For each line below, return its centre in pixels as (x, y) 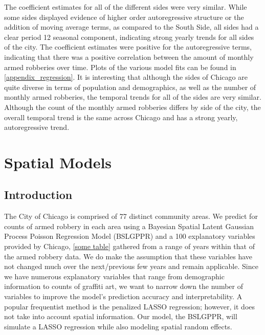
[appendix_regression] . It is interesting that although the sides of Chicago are (126, 77)
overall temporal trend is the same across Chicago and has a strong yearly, (121, 117)
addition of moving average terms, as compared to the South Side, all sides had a (131, 27)
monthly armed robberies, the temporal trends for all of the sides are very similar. (133, 97)
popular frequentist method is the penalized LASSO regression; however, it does (130, 306)
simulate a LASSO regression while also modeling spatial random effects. (118, 326)
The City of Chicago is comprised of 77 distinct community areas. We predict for (131, 216)
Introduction (38, 195)
